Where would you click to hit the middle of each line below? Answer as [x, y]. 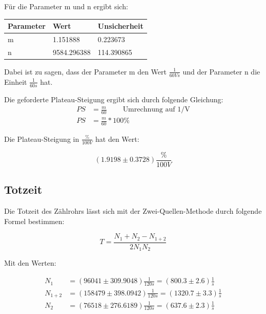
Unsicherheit [120, 26]
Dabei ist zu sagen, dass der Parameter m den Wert [85, 71]
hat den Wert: [117, 138]
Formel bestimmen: [34, 221]
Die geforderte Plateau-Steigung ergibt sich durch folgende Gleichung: [114, 99]
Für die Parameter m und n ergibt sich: [66, 6]
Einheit [16, 81]
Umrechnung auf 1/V [156, 110]
